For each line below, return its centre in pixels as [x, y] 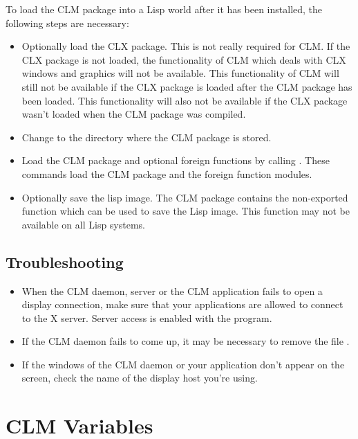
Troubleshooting [65, 261]
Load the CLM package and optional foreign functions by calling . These [176, 160]
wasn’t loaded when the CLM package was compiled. [134, 114]
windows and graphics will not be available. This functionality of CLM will [180, 73]
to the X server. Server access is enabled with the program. [147, 317]
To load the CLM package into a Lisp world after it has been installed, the [164, 9]
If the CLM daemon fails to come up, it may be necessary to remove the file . [186, 341]
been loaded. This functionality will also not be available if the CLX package [185, 100]
